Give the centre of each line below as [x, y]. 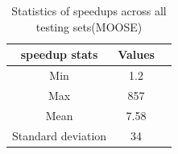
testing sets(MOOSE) [89, 26]
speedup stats [59, 54]
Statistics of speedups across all [89, 10]
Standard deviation [60, 135]
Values [136, 54]
